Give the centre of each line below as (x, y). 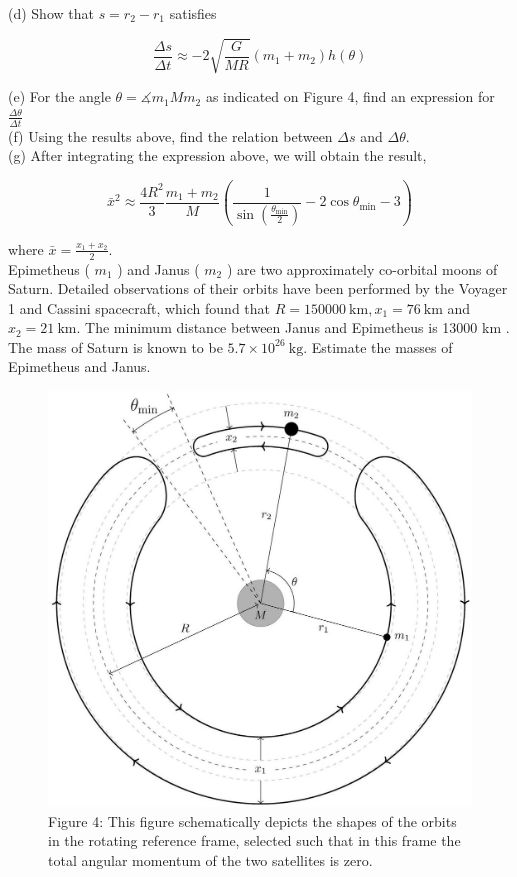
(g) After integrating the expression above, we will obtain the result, (217, 155)
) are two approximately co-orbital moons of (362, 268)
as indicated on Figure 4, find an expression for (350, 96)
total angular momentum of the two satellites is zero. (210, 859)
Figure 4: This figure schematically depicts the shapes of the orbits (252, 820)
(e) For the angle (59, 96)
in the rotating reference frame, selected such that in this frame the (254, 840)
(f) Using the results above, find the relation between (170, 135)
